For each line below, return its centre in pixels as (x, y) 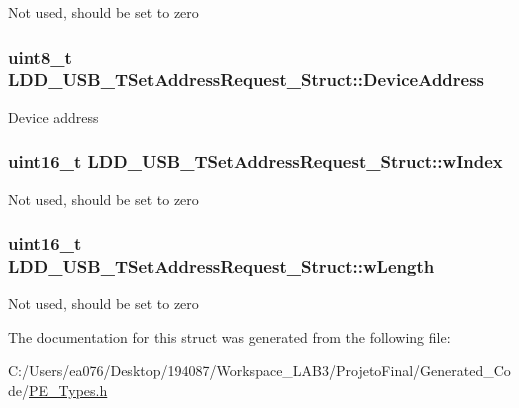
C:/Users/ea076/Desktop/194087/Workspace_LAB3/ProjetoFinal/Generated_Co (259, 370)
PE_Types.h (68, 390)
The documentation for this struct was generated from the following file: (229, 336)
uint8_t (40, 56)
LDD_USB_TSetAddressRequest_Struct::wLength (221, 265)
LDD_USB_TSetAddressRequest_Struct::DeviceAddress (246, 79)
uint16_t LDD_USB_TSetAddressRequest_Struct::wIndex (255, 161)
